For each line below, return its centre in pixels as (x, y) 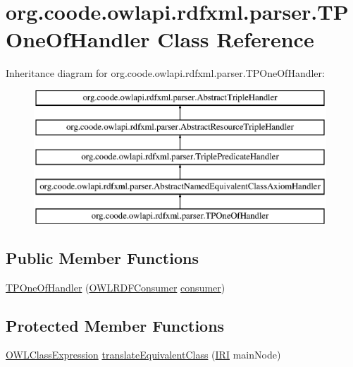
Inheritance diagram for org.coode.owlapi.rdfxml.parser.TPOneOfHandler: (165, 73)
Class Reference (236, 39)
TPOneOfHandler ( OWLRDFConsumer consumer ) (116, 287)
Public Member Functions (102, 257)
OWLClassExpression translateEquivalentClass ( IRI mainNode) (143, 355)
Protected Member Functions (115, 325)
